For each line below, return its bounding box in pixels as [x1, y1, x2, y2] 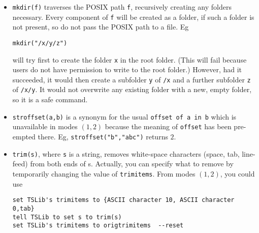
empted [12, 131, 36, 142]
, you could [220, 168, 255, 179]
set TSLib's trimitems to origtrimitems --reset [12, 222, 184, 229]
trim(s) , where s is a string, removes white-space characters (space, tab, [12, 148, 240, 159]
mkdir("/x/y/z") [12, 39, 68, 47]
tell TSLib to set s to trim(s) [12, 213, 122, 221]
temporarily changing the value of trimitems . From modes [12, 168, 196, 179]
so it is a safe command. [12, 94, 88, 105]
